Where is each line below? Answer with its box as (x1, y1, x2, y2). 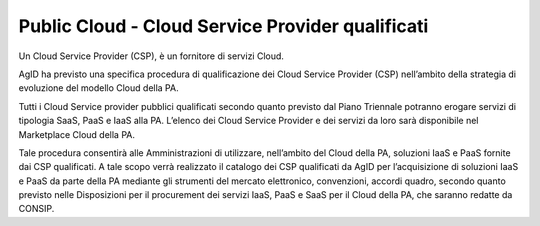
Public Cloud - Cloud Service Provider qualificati (18, 15, 429, 37)
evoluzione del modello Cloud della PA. (18, 82, 179, 94)
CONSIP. (18, 203, 55, 215)
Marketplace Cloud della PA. (18, 128, 135, 140)
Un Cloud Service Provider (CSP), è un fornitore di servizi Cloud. (18, 50, 285, 62)
